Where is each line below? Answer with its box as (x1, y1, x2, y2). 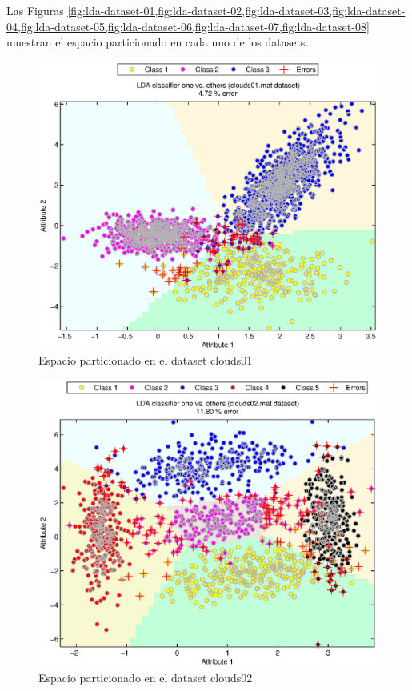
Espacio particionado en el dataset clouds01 (38, 352, 253, 369)
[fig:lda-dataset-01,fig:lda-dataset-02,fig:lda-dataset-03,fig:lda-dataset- (67, 2, 406, 18)
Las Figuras (6, 2, 64, 18)
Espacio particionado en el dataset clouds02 (38, 669, 253, 685)
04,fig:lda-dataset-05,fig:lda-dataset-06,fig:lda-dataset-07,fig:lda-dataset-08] (6, 18, 370, 34)
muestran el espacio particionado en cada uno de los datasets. (6, 34, 309, 50)
